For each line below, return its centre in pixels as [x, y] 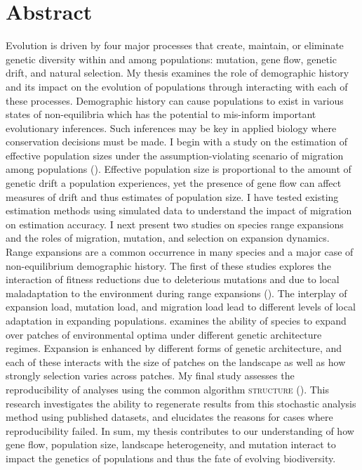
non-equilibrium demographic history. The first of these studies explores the [168, 265]
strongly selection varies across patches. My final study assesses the [150, 376]
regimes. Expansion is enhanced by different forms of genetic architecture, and [174, 348]
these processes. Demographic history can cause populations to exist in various [175, 100]
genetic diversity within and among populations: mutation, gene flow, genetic [171, 59]
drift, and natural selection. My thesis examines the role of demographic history [177, 73]
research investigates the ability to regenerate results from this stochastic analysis [181, 403]
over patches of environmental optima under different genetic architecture [164, 334]
